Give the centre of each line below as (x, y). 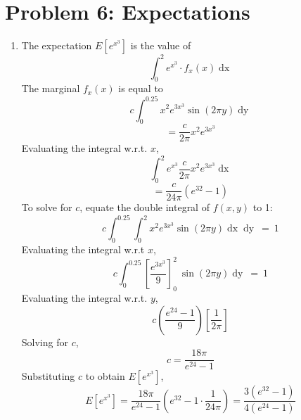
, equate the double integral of (145, 207)
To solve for (47, 207)
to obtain (105, 376)
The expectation (57, 45)
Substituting (48, 376)
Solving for (45, 342)
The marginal (51, 88)
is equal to (141, 88)
